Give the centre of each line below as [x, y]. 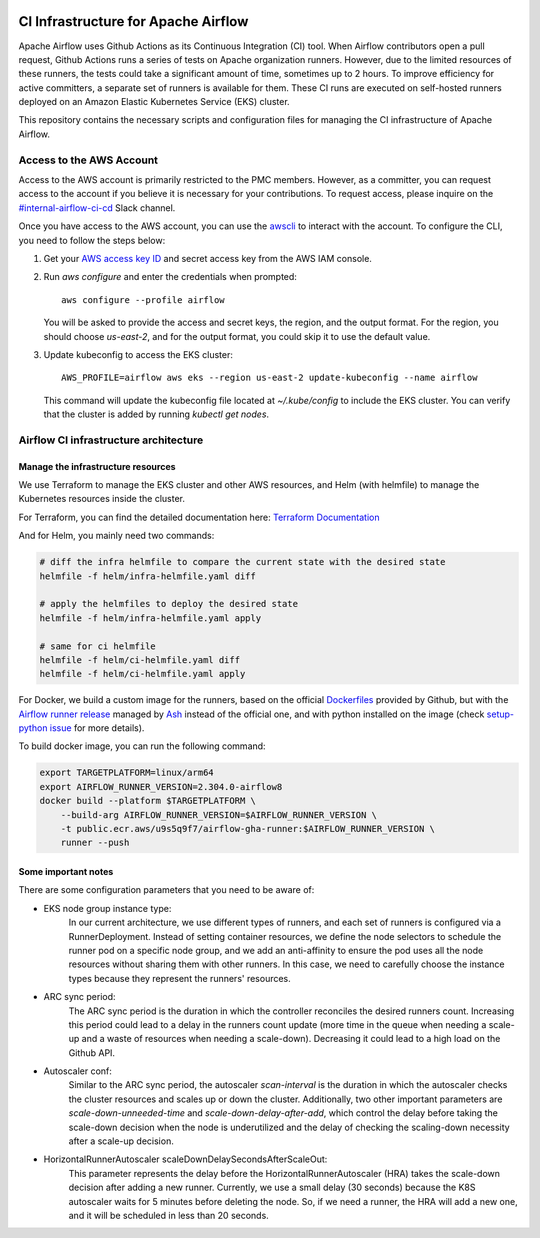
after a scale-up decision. [121, 1141]
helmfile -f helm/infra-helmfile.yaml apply [150, 618]
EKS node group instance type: [107, 908]
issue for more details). [97, 728]
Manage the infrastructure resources [97, 466]
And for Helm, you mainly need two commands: [116, 536]
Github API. [91, 1052]
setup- [500, 714]
